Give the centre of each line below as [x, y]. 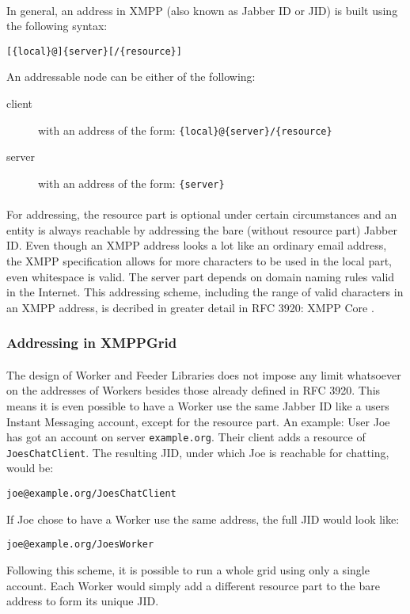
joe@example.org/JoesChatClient [91, 494]
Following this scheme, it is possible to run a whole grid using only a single [188, 569]
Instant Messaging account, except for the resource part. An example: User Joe [198, 421]
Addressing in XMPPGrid [92, 343]
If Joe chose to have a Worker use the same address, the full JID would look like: [203, 519]
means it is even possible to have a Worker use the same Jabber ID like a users [198, 405]
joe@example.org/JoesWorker [80, 545]
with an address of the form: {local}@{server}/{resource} [185, 130]
